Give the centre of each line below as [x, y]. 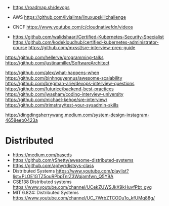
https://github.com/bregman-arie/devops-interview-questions [70, 83]
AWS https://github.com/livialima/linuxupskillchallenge [69, 17]
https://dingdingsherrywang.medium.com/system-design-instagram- [77, 115]
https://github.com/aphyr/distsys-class [53, 165]
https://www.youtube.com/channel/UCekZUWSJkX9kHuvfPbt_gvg [82, 187]
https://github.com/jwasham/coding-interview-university [65, 94]
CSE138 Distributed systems [42, 182]
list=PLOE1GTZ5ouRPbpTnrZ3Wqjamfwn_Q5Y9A [63, 176]
